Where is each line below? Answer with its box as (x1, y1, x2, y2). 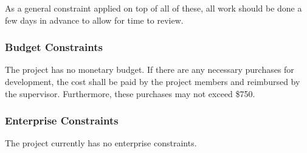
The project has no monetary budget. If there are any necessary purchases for (5, 63, 294, 76)
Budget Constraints (5, 39, 103, 55)
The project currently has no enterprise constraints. (5, 137, 197, 149)
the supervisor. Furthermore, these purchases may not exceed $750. (5, 87, 255, 100)
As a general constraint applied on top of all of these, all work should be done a (5, 2, 302, 14)
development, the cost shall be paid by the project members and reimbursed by (5, 75, 300, 87)
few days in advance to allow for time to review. (5, 13, 184, 26)
